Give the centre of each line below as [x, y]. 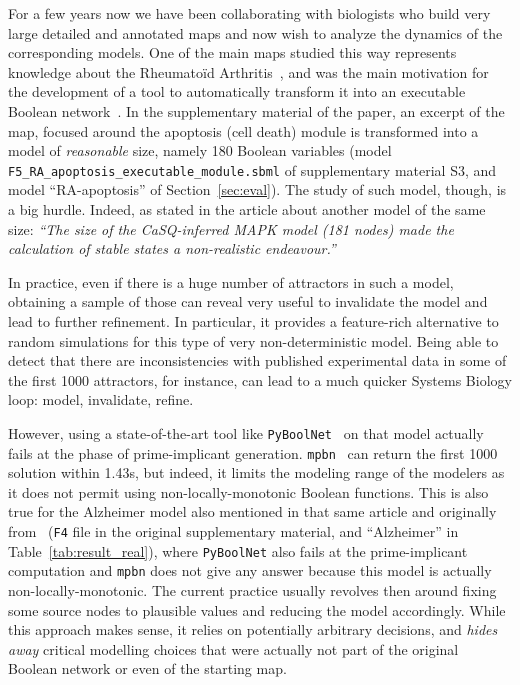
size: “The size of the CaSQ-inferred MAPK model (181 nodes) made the [231, 228]
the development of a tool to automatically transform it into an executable [237, 91]
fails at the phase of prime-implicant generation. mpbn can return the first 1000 [253, 452]
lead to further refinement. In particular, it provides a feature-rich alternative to [253, 320]
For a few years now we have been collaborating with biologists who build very [249, 13]
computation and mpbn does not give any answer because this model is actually [250, 570]
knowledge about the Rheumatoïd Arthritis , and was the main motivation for [248, 71]
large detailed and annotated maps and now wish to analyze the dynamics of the [255, 32]
